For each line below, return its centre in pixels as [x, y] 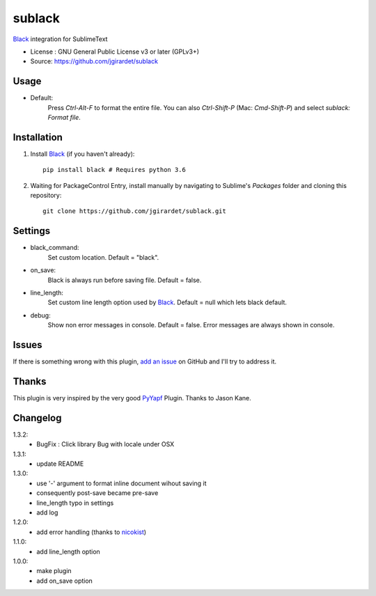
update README [60, 464]
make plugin [54, 571]
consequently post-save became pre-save [97, 493]
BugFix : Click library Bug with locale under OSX [105, 444]
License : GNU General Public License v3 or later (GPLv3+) [115, 52]
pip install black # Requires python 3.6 [114, 170]
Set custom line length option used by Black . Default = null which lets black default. [167, 302]
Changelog [37, 418]
